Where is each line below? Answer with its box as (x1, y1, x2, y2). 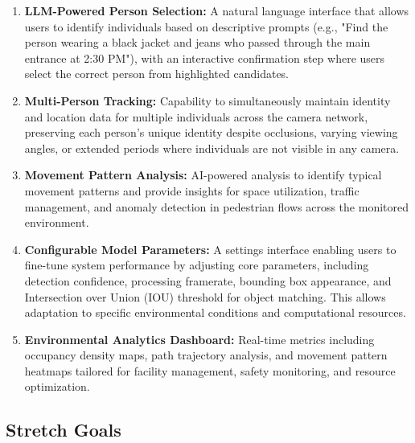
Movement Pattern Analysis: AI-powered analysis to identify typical (24, 166, 382, 183)
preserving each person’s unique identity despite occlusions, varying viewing (24, 124, 398, 141)
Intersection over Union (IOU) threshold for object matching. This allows (24, 288, 386, 305)
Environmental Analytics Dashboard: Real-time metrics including (24, 330, 375, 347)
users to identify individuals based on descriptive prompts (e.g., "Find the (24, 18, 388, 35)
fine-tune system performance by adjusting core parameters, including (24, 256, 369, 273)
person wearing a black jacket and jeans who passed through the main (24, 34, 371, 51)
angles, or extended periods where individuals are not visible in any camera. (24, 139, 400, 156)
